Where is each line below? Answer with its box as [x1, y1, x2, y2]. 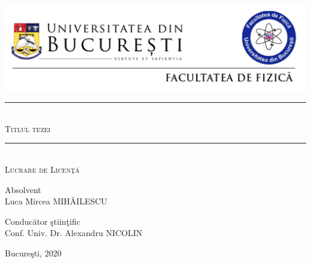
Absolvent [5, 183, 41, 195]
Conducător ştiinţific [5, 215, 81, 227]
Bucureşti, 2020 [5, 247, 62, 259]
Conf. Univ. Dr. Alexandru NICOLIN [5, 227, 142, 239]
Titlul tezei [5, 122, 51, 134]
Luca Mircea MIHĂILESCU [5, 195, 108, 207]
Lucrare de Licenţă [5, 163, 80, 176]
